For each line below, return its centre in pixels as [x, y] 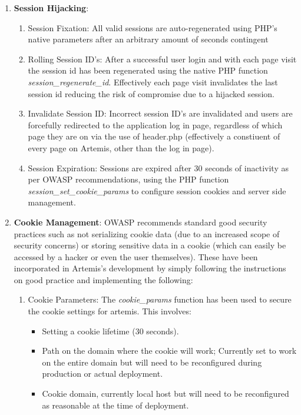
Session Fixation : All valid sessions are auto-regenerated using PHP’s [153, 27]
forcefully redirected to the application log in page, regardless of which [155, 124]
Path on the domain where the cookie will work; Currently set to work [169, 351]
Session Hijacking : [51, 8]
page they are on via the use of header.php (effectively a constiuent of [154, 136]
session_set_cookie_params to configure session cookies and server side [157, 190]
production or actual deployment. [102, 373]
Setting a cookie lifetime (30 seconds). [110, 331]
